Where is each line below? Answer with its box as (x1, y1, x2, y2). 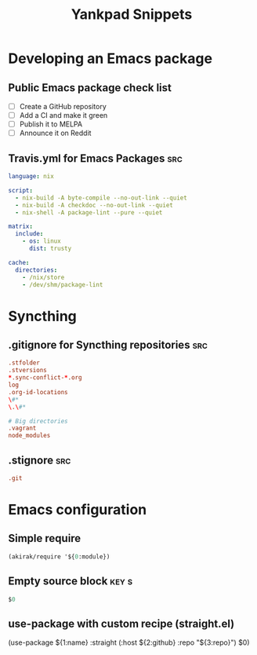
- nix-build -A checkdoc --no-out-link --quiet (15, 201, 174, 209)
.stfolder (8, 359, 41, 367)
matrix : (8, 222, 34, 231)
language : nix (8, 173, 55, 181)
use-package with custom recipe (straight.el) (8, 617, 235, 630)
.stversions (8, 367, 47, 375)
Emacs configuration (8, 501, 147, 519)
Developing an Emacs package (8, 49, 213, 68)
